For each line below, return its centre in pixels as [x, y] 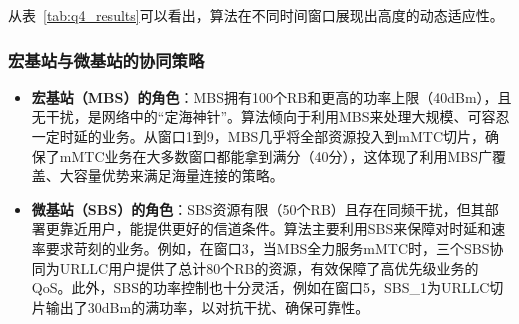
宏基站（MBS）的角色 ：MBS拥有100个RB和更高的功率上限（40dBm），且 [271, 96]
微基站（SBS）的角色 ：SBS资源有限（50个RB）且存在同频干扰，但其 [258, 208]
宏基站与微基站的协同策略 [106, 59]
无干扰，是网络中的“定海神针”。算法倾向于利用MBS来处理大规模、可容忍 [270, 116]
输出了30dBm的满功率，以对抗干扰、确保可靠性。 [207, 306]
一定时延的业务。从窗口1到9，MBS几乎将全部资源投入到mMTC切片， [258, 136]
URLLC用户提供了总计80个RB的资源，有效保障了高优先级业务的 [269, 267]
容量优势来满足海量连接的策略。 [178, 175]
